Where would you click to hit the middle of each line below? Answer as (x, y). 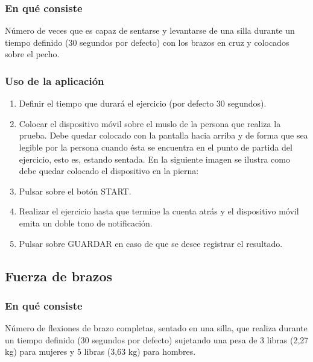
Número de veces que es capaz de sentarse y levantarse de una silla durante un (150, 30)
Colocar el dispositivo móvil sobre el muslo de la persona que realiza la (150, 123)
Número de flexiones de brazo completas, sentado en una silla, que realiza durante (156, 328)
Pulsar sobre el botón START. (75, 191)
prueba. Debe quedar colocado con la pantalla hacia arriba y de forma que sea (163, 135)
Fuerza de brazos (59, 276)
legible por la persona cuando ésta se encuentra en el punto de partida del (156, 147)
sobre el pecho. (32, 54)
